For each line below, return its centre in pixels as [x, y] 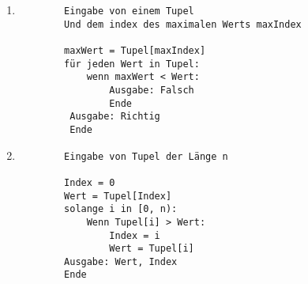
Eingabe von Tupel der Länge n [146, 156]
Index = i [135, 235]
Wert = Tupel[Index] [118, 196]
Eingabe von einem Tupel [129, 11]
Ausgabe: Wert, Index [121, 261]
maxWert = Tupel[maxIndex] [135, 50]
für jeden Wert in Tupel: [132, 64]
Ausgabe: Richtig [115, 117]
